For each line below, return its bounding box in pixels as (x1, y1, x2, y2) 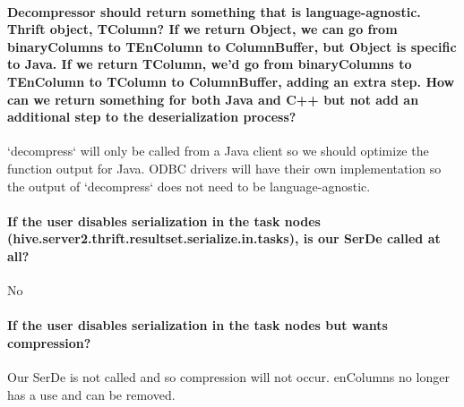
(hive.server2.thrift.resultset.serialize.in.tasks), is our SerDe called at (7, 229, 441, 248)
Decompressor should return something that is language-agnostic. (7, 2, 421, 21)
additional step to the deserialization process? (7, 107, 296, 126)
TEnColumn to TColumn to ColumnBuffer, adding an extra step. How (7, 72, 455, 90)
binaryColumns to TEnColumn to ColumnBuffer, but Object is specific (7, 37, 457, 55)
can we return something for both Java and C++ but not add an (7, 89, 419, 108)
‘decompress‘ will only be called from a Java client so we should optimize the (7, 141, 429, 160)
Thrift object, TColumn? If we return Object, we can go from (7, 20, 398, 38)
